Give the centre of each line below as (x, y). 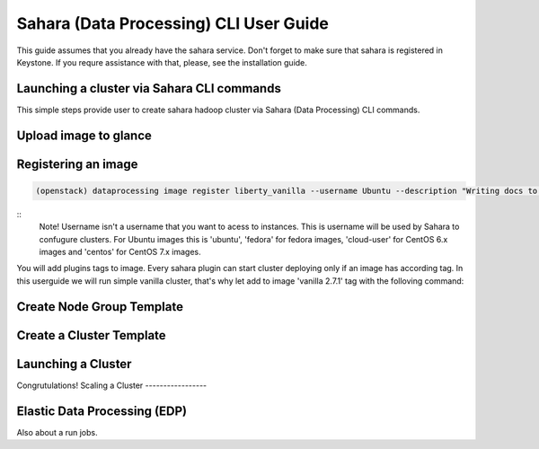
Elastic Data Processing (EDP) (102, 411)
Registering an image (77, 164)
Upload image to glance (84, 135)
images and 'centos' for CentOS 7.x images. (120, 252)
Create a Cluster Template (91, 335)
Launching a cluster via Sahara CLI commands (149, 88)
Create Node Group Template (100, 307)
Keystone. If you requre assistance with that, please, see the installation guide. (162, 62)
